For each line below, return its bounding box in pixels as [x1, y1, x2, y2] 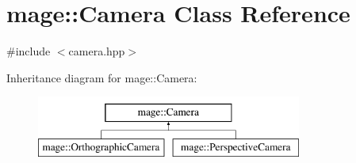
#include [6, 43, 51, 59]
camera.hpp [68, 43, 125, 59]
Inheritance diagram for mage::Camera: [6, 69, 197, 85]
